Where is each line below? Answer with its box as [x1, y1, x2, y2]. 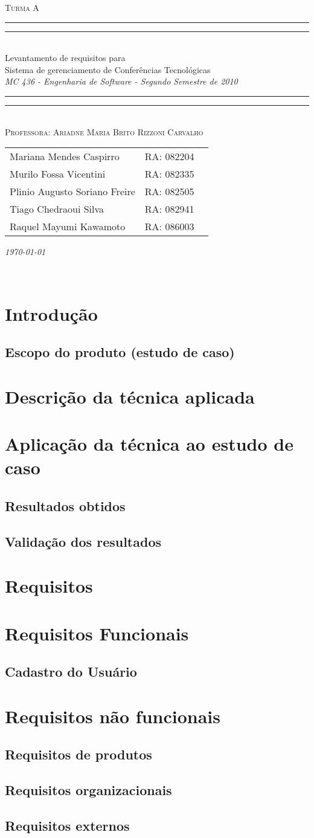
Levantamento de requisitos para [5, 51, 126, 64]
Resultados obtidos [5, 496, 126, 515]
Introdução [5, 301, 98, 326]
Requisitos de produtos [5, 745, 152, 764]
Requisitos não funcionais [5, 703, 220, 728]
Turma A [5, 1, 39, 13]
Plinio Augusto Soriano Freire [10, 184, 135, 199]
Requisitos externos [5, 816, 130, 834]
